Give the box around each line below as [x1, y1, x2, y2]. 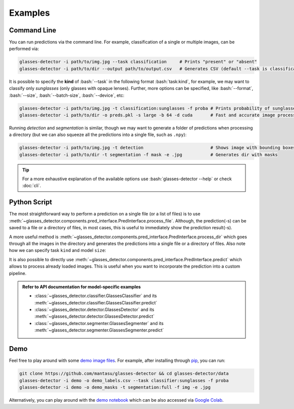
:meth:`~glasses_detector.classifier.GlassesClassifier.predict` [34, 300, 157, 305]
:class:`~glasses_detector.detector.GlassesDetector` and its [34, 307, 154, 313]
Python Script [9, 198, 52, 206]
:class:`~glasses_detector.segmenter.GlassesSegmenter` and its [34, 320, 164, 326]
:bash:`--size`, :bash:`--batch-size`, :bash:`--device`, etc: [9, 92, 124, 98]
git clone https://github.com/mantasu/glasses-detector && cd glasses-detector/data [19, 371, 229, 377]
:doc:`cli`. [22, 183, 41, 189]
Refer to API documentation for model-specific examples [22, 284, 141, 290]
